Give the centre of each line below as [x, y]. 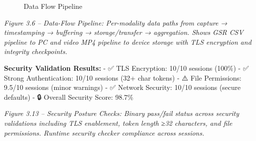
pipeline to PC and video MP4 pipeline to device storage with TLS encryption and [128, 42]
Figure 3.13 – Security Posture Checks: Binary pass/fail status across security [122, 113]
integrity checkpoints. [36, 51]
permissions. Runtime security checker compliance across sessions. [104, 132]
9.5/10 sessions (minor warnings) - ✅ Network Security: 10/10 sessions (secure [122, 87]
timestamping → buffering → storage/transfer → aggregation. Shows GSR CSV [124, 32]
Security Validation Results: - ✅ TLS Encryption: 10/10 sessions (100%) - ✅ [127, 68]
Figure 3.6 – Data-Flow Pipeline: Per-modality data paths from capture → [116, 22]
